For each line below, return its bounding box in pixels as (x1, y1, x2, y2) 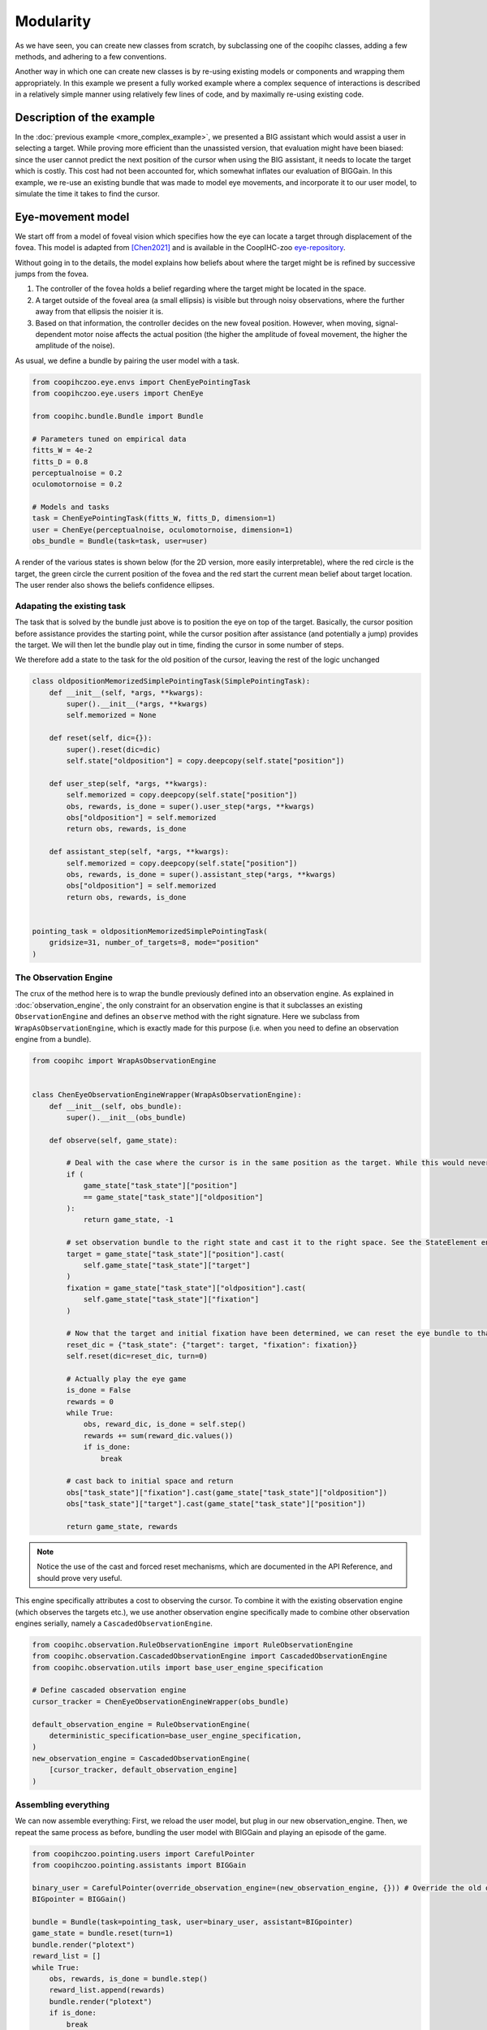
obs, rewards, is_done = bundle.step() (49, 1974, 209, 1983)
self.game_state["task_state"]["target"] (83, 1260, 251, 1270)
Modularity (15, 12, 92, 30)
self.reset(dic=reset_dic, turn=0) (66, 1352, 209, 1361)
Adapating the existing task (15, 600, 126, 611)
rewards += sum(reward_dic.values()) (83, 1431, 234, 1440)
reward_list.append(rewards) (49, 1985, 166, 1995)
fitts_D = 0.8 (32, 457, 88, 466)
